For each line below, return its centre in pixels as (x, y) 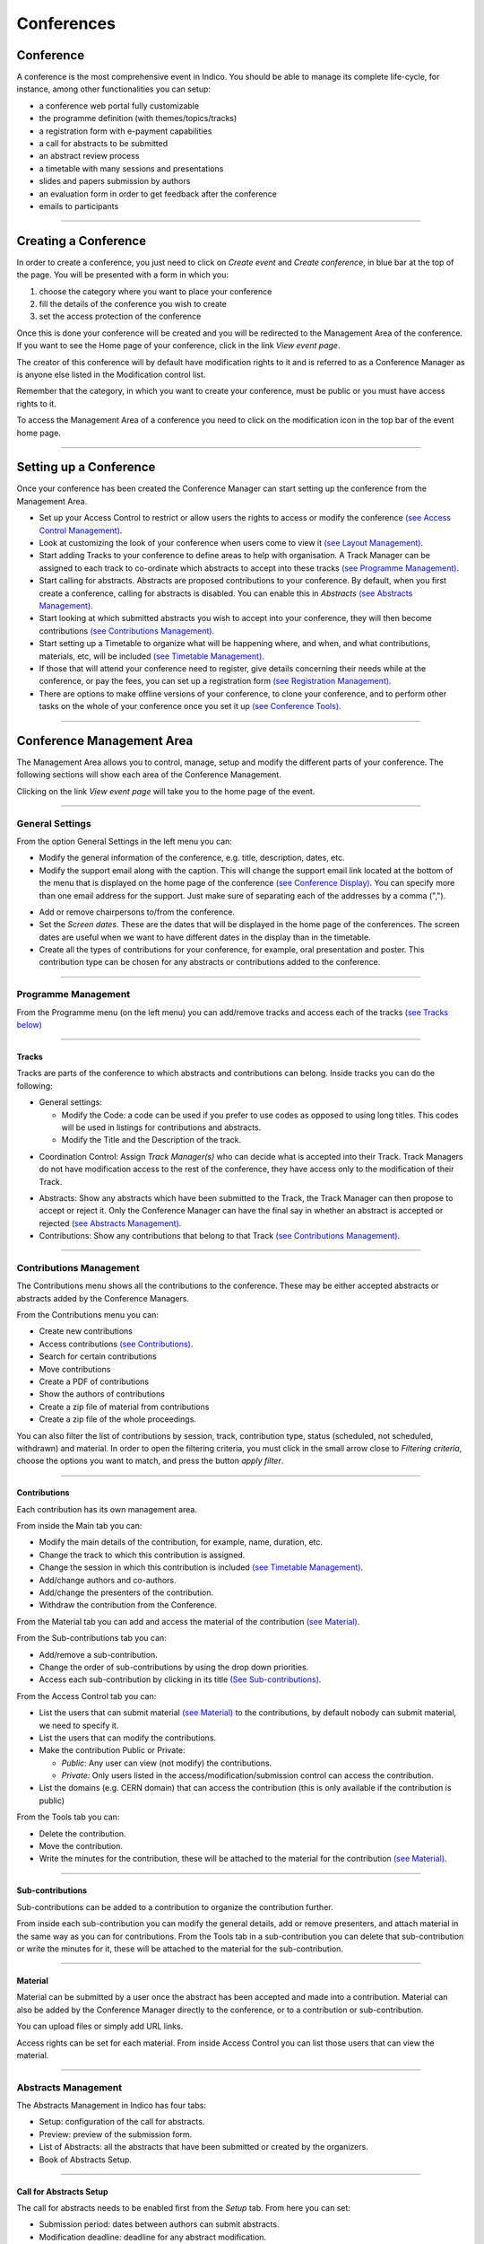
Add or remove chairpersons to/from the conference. (137, 912)
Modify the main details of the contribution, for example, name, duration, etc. (181, 1542)
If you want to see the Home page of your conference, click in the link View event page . (178, 346)
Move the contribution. (81, 1846)
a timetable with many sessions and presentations (131, 168)
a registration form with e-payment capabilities (125, 131)
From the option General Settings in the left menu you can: (125, 841)
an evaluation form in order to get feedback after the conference (158, 194)
